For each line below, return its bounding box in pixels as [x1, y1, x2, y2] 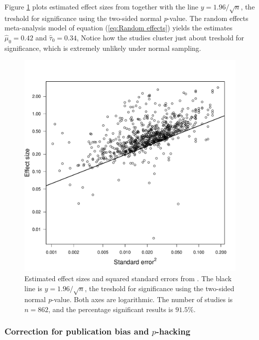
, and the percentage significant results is [48, 304, 173, 314]
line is [24, 283, 42, 293]
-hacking [156, 325, 191, 338]
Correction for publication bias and [4, 325, 149, 338]
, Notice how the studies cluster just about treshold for [76, 32, 245, 42]
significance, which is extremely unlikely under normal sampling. [4, 42, 201, 53]
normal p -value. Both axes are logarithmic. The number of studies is [24, 294, 233, 305]
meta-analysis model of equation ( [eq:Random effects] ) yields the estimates [4, 22, 233, 33]
